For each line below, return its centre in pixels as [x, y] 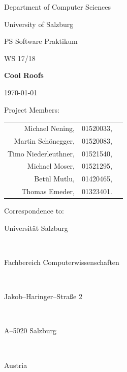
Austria [16, 365]
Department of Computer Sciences [57, 7]
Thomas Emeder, [48, 191]
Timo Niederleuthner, [41, 153]
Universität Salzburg [36, 228]
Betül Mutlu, [54, 179]
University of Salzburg [39, 24]
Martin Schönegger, [44, 140]
